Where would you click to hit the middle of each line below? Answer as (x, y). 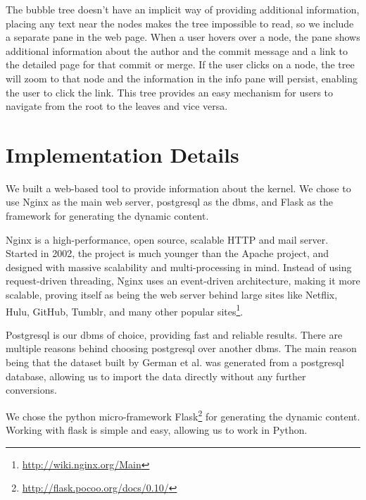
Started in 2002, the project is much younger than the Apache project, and (168, 253)
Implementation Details (122, 154)
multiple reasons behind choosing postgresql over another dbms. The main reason (181, 348)
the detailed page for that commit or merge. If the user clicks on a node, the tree (180, 64)
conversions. (31, 390)
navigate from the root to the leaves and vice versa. (117, 106)
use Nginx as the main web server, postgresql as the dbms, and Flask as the (169, 202)
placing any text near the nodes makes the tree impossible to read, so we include (180, 23)
